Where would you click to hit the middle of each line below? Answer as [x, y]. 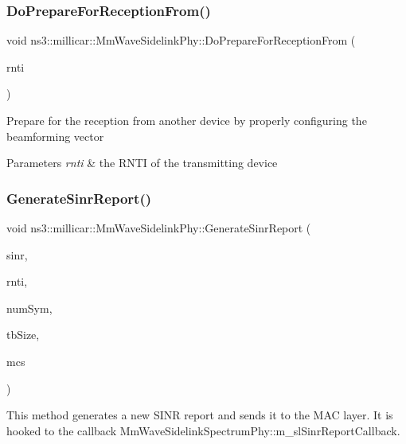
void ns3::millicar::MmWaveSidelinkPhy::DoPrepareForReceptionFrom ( [181, 40]
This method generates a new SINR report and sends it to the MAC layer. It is [200, 415]
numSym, [29, 308]
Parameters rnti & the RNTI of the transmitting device [142, 163]
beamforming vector [55, 136]
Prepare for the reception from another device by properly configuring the [187, 120]
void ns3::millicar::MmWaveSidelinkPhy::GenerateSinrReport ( [159, 228]
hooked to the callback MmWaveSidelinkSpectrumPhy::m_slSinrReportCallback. [203, 430]
